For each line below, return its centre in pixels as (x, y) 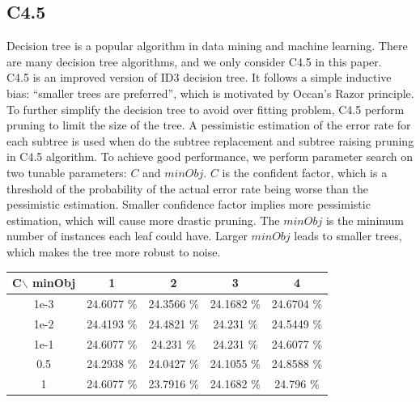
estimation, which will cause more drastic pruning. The (143, 220)
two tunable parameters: (67, 172)
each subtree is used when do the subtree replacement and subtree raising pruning (210, 140)
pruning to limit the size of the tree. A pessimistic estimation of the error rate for (209, 125)
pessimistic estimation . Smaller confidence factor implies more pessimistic (189, 204)
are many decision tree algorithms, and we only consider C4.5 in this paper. (194, 61)
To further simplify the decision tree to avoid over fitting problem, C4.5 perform (206, 109)
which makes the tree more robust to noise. (114, 251)
